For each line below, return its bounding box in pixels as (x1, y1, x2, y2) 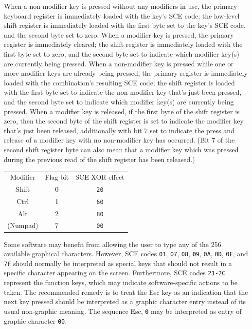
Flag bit (45, 171, 69, 182)
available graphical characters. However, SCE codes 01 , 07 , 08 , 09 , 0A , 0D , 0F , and (4, 248, 248, 259)
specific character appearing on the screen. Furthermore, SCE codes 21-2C (4, 267, 226, 278)
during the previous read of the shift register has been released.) (4, 154, 195, 164)
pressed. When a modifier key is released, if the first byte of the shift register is (4, 106, 240, 116)
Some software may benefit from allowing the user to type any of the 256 (4, 239, 221, 249)
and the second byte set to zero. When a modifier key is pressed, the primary (4, 29, 234, 40)
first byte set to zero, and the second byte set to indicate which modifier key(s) (4, 48, 239, 59)
